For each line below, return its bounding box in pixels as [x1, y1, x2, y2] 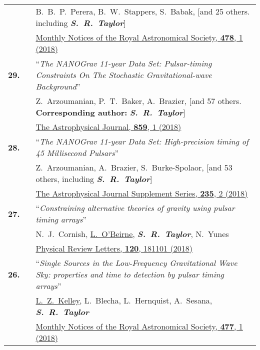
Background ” [35, 80, 80, 92]
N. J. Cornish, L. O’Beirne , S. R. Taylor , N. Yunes [35, 228, 229, 239]
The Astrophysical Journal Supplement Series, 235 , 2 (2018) [35, 187, 248, 199]
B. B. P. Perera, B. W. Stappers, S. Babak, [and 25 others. [35, 5, 250, 17]
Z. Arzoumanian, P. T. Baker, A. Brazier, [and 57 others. [35, 95, 241, 106]
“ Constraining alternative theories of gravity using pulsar [35, 202, 235, 213]
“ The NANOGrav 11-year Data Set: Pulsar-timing [35, 57, 212, 69]
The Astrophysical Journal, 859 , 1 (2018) [35, 121, 181, 132]
